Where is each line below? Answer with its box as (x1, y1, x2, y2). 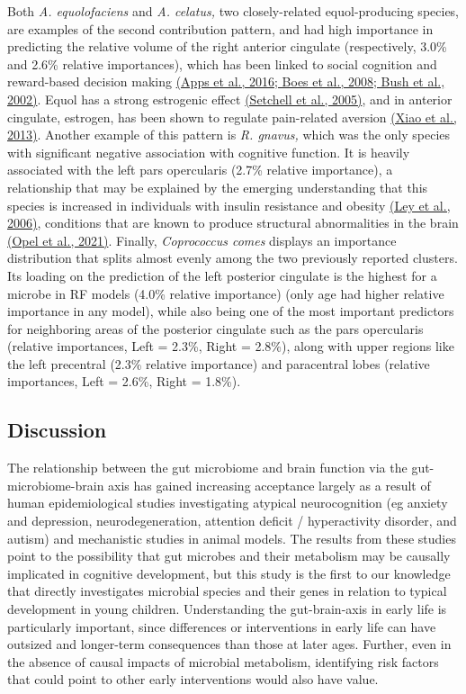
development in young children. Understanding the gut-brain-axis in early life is (7, 599, 447, 618)
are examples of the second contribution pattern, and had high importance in (7, 19, 434, 38)
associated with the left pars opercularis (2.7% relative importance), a (7, 160, 393, 179)
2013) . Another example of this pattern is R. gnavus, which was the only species (7, 125, 451, 144)
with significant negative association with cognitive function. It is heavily (7, 142, 410, 161)
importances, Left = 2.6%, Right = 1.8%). (7, 372, 241, 391)
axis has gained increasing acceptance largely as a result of (108, 475, 431, 494)
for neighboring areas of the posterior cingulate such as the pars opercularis (7, 319, 424, 338)
